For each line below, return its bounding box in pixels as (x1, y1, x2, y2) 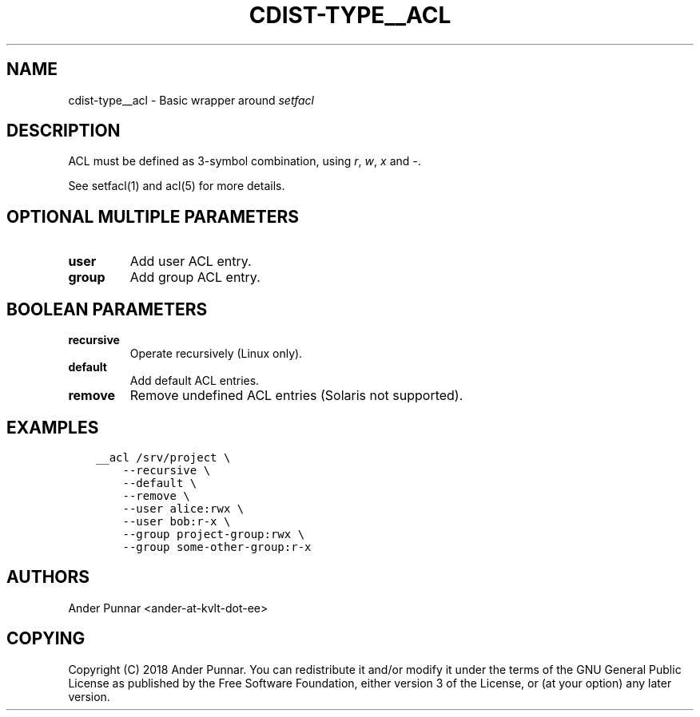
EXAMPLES (6, 417, 99, 438)
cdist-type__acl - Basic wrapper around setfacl (68, 93, 314, 107)
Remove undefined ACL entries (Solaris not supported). (129, 387, 463, 404)
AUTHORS (6, 567, 90, 588)
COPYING (6, 628, 86, 649)
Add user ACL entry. (129, 253, 252, 270)
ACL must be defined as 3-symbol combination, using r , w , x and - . (68, 154, 421, 168)
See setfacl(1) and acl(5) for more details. (68, 179, 285, 193)
